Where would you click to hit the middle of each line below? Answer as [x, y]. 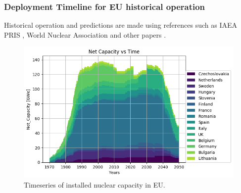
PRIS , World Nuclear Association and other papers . [85, 34]
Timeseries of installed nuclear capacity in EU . [95, 184]
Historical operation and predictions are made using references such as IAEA [121, 25]
